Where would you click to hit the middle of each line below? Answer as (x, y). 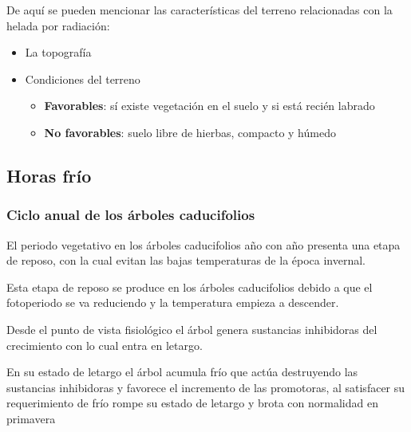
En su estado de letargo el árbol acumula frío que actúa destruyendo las (182, 372)
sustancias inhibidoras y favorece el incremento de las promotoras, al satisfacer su (206, 387)
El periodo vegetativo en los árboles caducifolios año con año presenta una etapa (204, 244)
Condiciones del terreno (83, 79)
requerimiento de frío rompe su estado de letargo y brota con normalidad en (192, 403)
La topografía (58, 52)
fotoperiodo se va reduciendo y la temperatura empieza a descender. (173, 302)
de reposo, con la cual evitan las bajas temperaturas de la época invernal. (186, 260)
